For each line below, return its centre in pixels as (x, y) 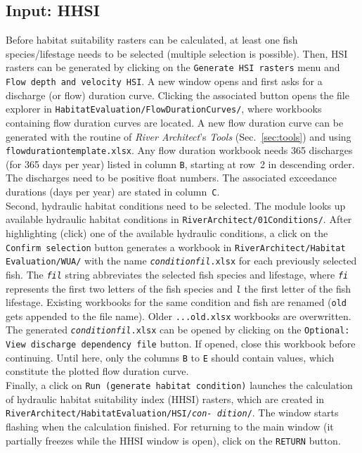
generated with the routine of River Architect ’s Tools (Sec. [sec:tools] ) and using (179, 136)
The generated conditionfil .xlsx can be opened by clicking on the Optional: (178, 330)
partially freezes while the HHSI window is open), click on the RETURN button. (173, 440)
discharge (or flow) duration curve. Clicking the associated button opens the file (177, 95)
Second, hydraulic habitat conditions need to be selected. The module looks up (176, 205)
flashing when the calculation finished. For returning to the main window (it (170, 426)
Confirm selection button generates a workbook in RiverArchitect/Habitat (176, 247)
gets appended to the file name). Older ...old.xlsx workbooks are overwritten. (179, 315)
